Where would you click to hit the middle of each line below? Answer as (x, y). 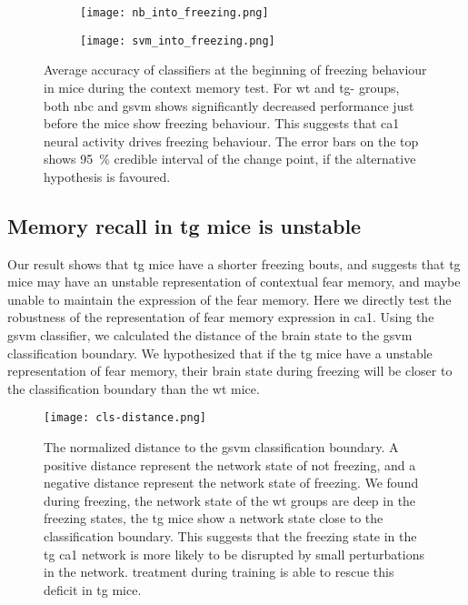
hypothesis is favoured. (107, 176)
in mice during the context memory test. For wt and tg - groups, (222, 87)
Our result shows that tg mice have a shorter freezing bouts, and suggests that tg (234, 263)
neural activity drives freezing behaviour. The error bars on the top (231, 141)
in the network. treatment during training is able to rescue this (219, 572)
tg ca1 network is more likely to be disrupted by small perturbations (234, 554)
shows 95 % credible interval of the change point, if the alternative (230, 159)
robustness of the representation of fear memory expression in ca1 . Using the (221, 317)
